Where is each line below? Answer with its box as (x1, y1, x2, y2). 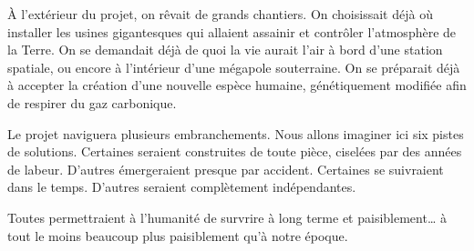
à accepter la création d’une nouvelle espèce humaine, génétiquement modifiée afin (7, 75, 467, 95)
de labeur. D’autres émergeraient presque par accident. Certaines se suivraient (7, 159, 444, 178)
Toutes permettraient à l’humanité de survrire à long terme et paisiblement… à (7, 207, 447, 226)
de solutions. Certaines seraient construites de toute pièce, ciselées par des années (7, 142, 462, 161)
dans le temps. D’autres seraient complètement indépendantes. (7, 177, 356, 196)
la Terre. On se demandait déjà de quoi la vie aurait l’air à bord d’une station (7, 40, 443, 59)
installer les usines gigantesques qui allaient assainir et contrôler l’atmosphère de (7, 22, 457, 41)
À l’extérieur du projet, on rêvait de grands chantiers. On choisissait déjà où (7, 5, 433, 23)
